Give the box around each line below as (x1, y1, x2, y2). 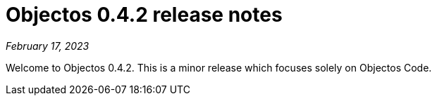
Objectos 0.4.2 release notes (6, 3, 283, 27)
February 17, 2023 (6, 39, 90, 52)
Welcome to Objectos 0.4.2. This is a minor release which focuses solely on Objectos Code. (6, 61, 432, 74)
